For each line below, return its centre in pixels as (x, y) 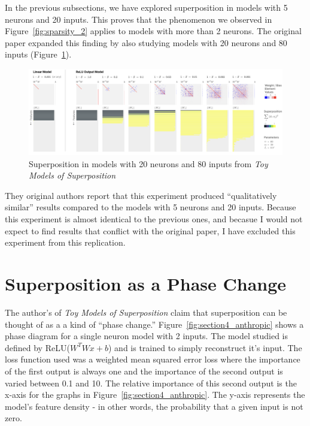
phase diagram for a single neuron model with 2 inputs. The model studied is (147, 336)
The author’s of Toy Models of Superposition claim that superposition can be (146, 312)
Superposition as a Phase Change (146, 283)
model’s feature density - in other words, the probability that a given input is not (154, 406)
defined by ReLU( (37, 347)
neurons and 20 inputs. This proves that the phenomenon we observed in (139, 19)
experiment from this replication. (65, 242)
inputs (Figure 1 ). (38, 54)
